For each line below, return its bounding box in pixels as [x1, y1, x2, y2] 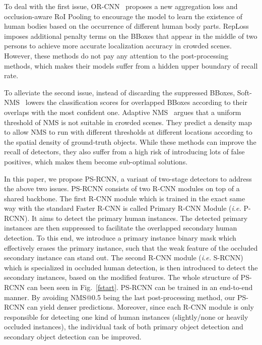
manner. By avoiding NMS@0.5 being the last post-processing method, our [4, 292, 235, 302]
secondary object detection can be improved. [4, 331, 142, 341]
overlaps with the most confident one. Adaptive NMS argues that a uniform [4, 106, 241, 117]
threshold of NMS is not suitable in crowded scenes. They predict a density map [4, 117, 252, 127]
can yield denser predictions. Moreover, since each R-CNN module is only [27, 302, 254, 312]
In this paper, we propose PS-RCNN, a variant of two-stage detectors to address [4, 173, 252, 184]
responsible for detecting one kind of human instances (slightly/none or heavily [4, 311, 248, 322]
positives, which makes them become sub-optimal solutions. [4, 156, 188, 166]
